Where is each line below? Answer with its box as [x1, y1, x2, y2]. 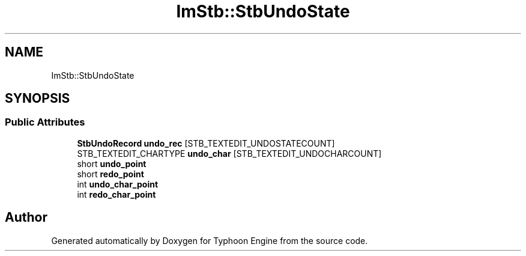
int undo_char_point [77, 178, 159, 189]
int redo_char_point [77, 189, 156, 200]
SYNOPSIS [5, 91, 70, 106]
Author [5, 210, 47, 225]
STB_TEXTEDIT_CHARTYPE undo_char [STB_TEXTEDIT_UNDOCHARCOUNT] [77, 148, 382, 159]
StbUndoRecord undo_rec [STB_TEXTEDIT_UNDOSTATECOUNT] [77, 138, 335, 148]
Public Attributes [5, 116, 85, 129]
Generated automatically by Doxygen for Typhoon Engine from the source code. [51, 235, 368, 246]
